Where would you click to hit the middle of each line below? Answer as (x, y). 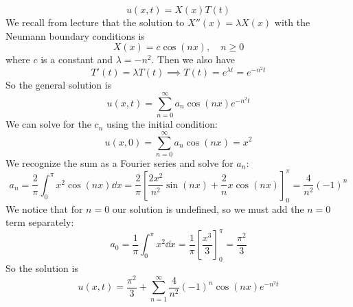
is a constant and (77, 59)
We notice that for (44, 208)
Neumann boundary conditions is (75, 35)
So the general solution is (59, 85)
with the (292, 22)
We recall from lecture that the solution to (95, 22)
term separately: (40, 222)
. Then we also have (193, 59)
